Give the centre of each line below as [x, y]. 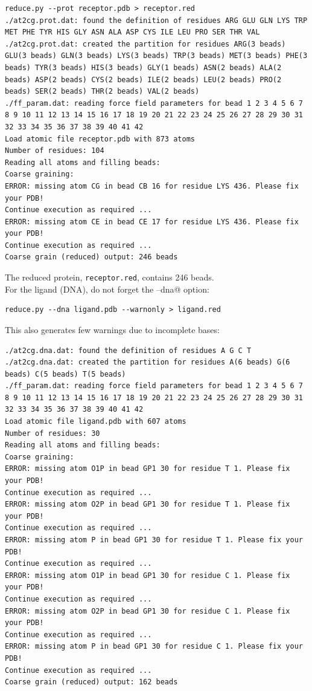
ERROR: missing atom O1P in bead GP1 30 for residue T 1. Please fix [148, 469]
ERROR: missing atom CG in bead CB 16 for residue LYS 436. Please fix [152, 186]
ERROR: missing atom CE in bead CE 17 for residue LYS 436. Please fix [152, 222]
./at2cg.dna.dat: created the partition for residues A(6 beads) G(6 [148, 362]
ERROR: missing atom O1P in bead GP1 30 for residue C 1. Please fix [148, 575]
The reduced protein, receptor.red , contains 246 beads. [110, 277]
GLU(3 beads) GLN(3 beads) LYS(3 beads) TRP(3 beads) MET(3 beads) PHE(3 [156, 56]
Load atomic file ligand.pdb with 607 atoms [96, 422]
